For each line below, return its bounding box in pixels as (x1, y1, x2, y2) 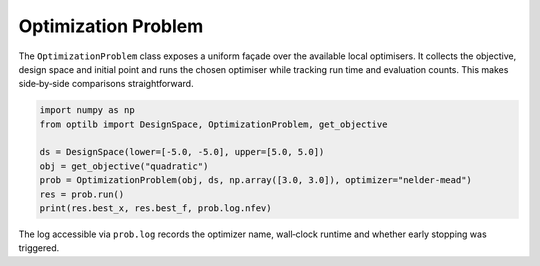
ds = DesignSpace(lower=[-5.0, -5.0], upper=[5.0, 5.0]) (39, 146, 325, 158)
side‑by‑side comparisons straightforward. (18, 78, 194, 90)
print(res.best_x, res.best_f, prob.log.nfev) (39, 203, 272, 214)
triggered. (18, 242, 60, 254)
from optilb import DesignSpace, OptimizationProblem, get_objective (39, 118, 388, 130)
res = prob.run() (39, 188, 125, 200)
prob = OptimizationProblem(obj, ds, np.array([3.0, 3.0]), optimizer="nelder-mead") (39, 175, 472, 186)
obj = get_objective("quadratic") (39, 160, 209, 172)
